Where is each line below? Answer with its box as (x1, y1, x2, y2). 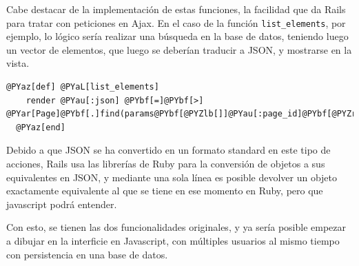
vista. (6, 56, 30, 70)
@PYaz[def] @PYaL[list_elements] (6, 82, 159, 92)
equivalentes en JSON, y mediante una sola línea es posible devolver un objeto (6, 170, 338, 184)
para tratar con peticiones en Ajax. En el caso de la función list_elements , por (6, 15, 346, 30)
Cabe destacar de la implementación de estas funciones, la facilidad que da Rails (6, 2, 346, 16)
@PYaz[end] (16, 122, 65, 132)
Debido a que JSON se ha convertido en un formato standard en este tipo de (6, 143, 331, 157)
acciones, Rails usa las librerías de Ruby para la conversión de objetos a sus (6, 156, 325, 170)
